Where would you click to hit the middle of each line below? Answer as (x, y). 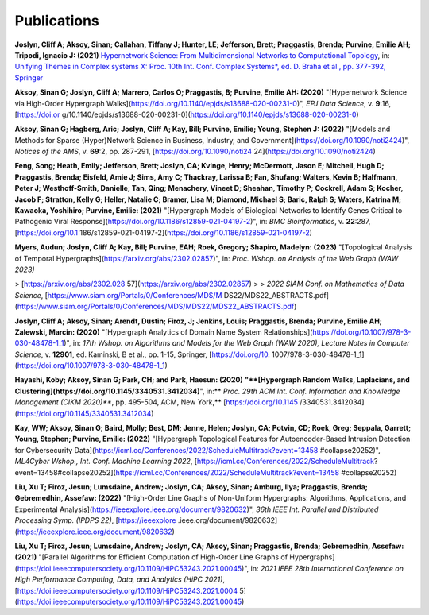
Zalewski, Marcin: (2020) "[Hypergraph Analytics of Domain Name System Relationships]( (164, 332)
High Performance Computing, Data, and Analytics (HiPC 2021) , (120, 579)
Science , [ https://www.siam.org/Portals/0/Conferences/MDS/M (118, 295)
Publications (57, 21)
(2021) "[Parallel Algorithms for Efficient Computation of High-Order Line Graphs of (151, 557)
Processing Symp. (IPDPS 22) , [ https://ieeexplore (95, 520)
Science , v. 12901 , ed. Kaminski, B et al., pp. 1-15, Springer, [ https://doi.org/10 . (142, 354)
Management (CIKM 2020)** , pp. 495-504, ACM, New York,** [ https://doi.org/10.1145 (156, 402)
